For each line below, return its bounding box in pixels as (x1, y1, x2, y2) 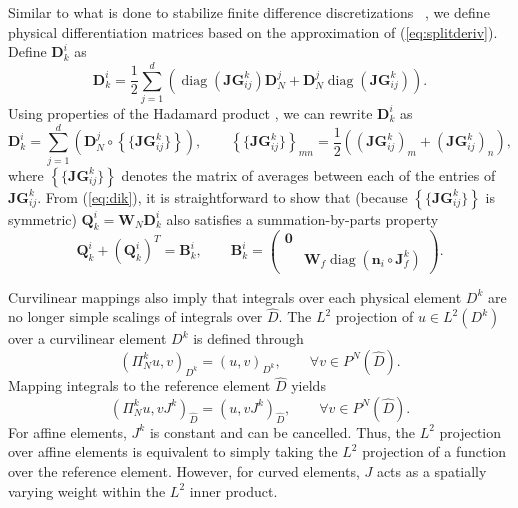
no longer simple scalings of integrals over (8, 306, 263, 327)
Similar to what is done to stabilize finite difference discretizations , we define (8, 2, 490, 22)
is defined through (193, 328, 304, 349)
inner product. (189, 480, 278, 501)
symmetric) (8, 208, 77, 229)
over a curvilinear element (8, 328, 167, 349)
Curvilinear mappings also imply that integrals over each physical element (8, 286, 462, 307)
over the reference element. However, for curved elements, (8, 460, 360, 481)
